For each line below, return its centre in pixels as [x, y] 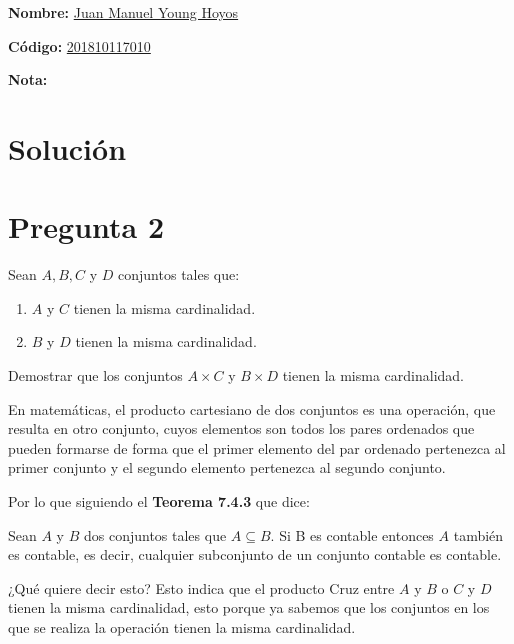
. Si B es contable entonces [352, 534]
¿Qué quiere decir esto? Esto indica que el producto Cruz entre [201, 587]
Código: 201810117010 [79, 45]
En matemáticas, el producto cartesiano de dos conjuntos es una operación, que [252, 408]
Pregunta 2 [86, 226]
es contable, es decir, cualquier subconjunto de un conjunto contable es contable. [255, 554]
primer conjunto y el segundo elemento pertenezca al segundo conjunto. [227, 467]
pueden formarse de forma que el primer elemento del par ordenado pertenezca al [257, 447]
